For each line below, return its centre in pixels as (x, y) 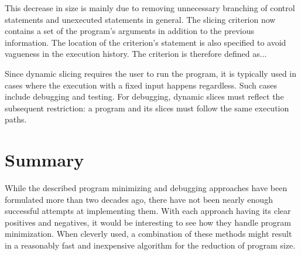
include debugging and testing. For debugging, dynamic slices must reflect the (144, 96)
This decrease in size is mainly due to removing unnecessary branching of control (150, 8)
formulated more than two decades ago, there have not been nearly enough (139, 199)
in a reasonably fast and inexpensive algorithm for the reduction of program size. (150, 245)
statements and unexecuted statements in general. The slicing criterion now (140, 19)
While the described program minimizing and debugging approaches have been (146, 188)
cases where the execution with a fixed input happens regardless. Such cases (141, 85)
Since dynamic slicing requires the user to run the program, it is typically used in (151, 73)
